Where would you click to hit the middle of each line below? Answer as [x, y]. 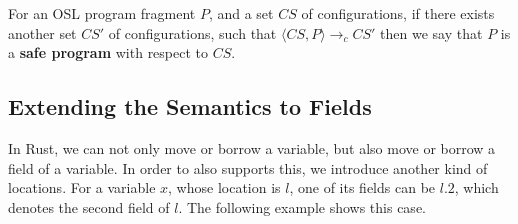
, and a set [241, 13]
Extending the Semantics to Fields [190, 106]
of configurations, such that [192, 32]
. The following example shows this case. [302, 206]
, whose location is [224, 187]
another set [42, 32]
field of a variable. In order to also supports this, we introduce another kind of [248, 167]
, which [476, 187]
